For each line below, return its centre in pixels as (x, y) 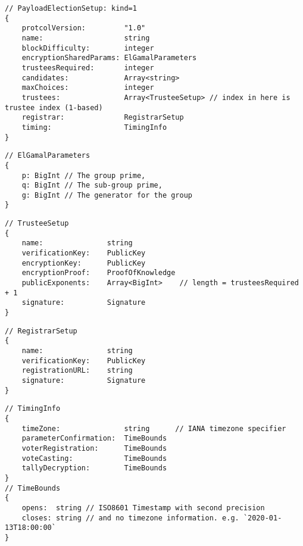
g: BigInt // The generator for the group (107, 195)
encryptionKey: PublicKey (84, 263)
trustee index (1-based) (54, 107)
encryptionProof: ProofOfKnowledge (99, 273)
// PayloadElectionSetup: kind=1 (71, 8)
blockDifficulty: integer (88, 48)
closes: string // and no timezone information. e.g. (130, 518)
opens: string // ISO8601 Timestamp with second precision (143, 508)
